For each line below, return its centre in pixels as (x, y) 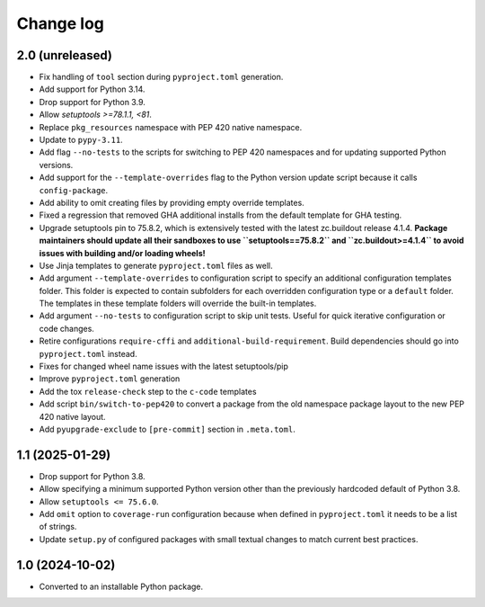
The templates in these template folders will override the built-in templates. (178, 303)
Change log (61, 23)
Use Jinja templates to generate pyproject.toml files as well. (156, 265)
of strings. (58, 527)
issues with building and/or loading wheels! (122, 253)
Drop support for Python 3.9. (92, 102)
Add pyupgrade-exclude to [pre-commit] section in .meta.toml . (167, 429)
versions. (56, 165)
